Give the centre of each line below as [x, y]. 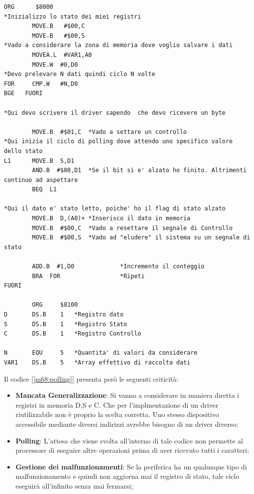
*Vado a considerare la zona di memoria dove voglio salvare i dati [118, 45]
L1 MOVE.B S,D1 [39, 161]
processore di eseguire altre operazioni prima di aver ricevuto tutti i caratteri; [132, 450]
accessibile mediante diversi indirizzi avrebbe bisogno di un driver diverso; [127, 424]
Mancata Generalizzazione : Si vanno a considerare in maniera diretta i [127, 395]
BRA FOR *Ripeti [88, 276]
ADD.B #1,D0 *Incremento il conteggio [118, 267]
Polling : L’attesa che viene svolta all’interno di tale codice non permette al [129, 440]
